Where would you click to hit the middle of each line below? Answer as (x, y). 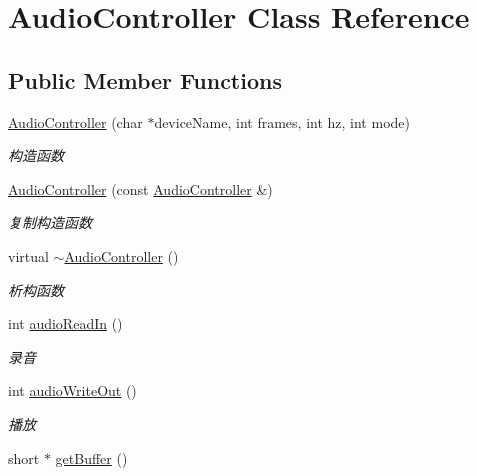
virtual (28, 255)
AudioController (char (75, 121)
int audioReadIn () (65, 323)
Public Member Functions (145, 79)
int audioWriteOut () (72, 390)
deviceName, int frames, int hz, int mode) (282, 121)
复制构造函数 (50, 222)
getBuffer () (91, 457)
